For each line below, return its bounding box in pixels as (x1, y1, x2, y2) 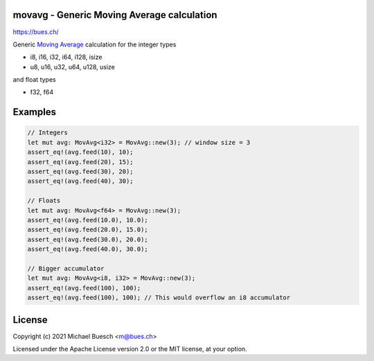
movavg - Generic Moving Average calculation (12, 9, 217, 21)
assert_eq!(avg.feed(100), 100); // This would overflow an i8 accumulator (27, 294, 291, 301)
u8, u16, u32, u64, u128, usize (30, 62, 116, 71)
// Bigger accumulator (27, 264, 105, 272)
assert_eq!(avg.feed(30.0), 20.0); (27, 236, 148, 243)
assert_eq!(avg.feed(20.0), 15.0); (27, 226, 148, 234)
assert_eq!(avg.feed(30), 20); (27, 168, 134, 176)
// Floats (27, 197, 61, 204)
